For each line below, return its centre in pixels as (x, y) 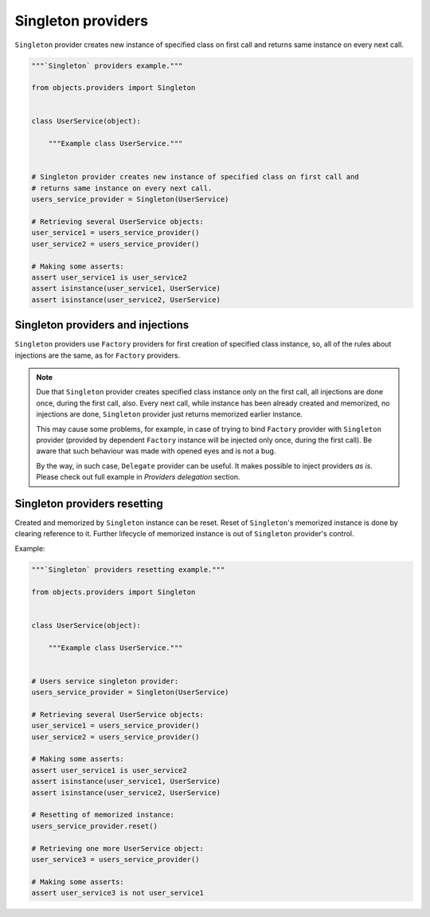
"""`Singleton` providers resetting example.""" (128, 569)
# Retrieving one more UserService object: (118, 848)
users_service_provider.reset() (95, 826)
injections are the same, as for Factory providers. (98, 355)
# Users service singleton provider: (105, 681)
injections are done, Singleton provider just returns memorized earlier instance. (169, 414)
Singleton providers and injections (102, 325)
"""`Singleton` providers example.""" (107, 65)
